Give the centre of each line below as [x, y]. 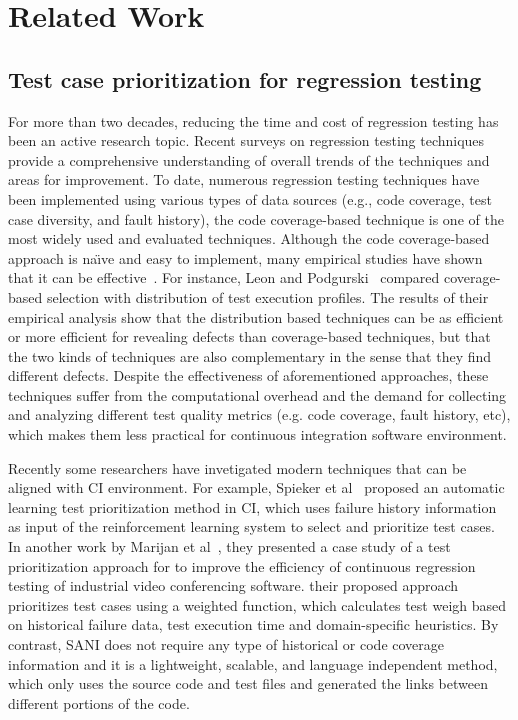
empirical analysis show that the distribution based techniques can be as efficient [256, 316]
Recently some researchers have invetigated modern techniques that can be [237, 467]
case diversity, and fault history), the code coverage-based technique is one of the [256, 218]
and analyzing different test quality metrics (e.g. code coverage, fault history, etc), [259, 414]
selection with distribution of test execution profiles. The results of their [267, 296]
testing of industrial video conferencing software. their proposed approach [233, 585]
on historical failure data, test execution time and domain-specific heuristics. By [253, 624]
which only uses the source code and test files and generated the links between [248, 683]
